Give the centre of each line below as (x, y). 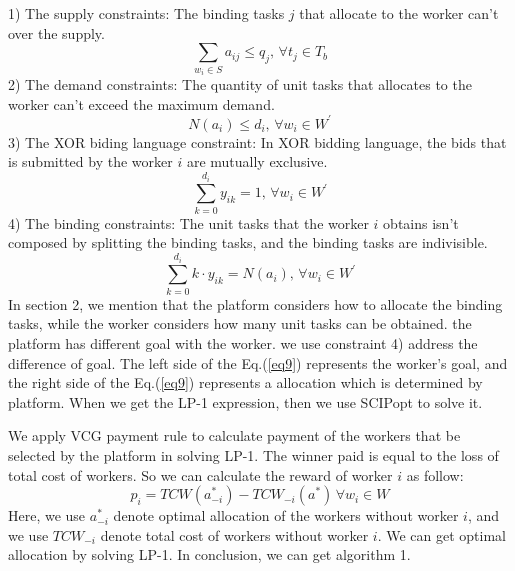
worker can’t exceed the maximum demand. (141, 103)
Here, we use (47, 515)
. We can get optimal (441, 534)
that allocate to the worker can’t (399, 13)
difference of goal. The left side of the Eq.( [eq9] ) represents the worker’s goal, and (258, 362)
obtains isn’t (421, 222)
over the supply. (56, 32)
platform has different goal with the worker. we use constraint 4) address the (243, 342)
